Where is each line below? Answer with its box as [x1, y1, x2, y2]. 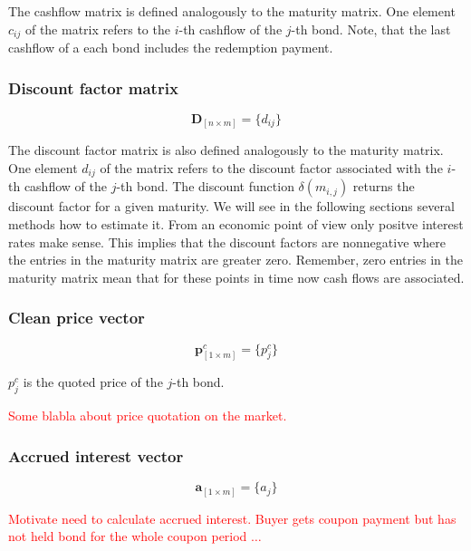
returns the [352, 177, 415, 196]
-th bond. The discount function [116, 177, 294, 196]
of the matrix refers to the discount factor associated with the [100, 158, 443, 177]
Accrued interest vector [8, 444, 184, 467]
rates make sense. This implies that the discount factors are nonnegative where [8, 232, 446, 251]
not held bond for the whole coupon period [8, 527, 247, 546]
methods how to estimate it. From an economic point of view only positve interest [8, 215, 464, 234]
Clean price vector [8, 306, 145, 329]
